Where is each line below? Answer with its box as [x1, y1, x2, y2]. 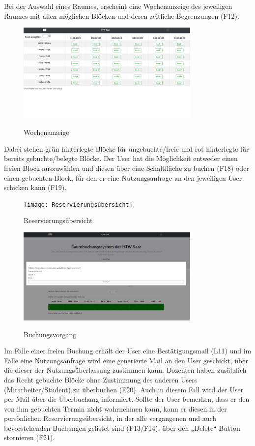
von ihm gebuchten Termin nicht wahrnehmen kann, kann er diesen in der [4, 403, 227, 414]
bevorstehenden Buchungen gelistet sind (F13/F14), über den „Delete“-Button [4, 422, 240, 433]
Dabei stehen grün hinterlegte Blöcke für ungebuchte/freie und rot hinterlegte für [4, 143, 249, 154]
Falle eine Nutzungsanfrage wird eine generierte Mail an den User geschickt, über [4, 355, 248, 365]
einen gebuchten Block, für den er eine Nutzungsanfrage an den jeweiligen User [4, 172, 242, 183]
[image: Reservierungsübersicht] [24, 201, 133, 208]
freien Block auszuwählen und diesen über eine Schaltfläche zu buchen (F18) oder [4, 163, 249, 173]
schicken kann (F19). [4, 182, 67, 192]
